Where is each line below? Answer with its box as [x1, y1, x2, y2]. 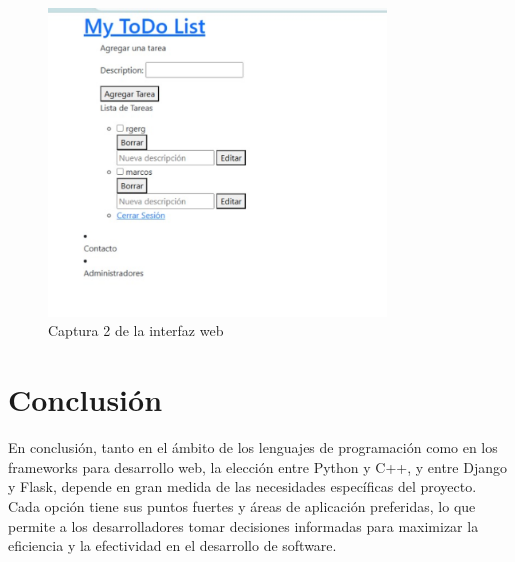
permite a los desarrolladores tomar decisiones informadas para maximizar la [8, 515, 479, 536]
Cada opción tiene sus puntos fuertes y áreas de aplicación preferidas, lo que [8, 495, 476, 516]
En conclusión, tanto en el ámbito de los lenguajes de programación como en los [8, 437, 498, 458]
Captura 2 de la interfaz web [48, 320, 224, 341]
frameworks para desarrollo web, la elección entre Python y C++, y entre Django [8, 456, 507, 477]
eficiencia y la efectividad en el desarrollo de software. [8, 535, 337, 556]
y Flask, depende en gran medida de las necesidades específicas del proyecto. [8, 476, 477, 497]
